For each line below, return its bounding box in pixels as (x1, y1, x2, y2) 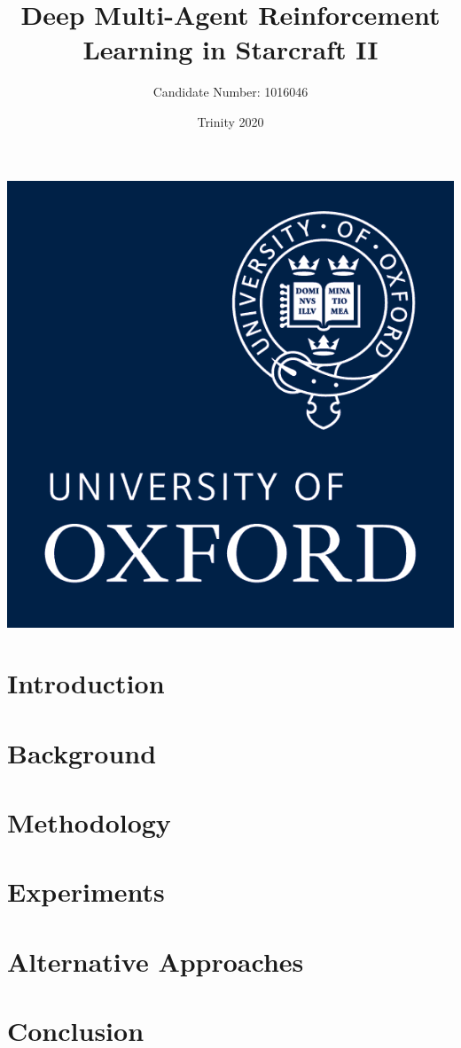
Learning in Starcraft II (82, 31, 379, 67)
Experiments (7, 873, 165, 910)
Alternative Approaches (7, 942, 304, 979)
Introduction (7, 665, 165, 701)
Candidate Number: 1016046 (152, 82, 309, 101)
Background (7, 734, 157, 770)
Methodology (7, 804, 171, 841)
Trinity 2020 (197, 112, 264, 130)
